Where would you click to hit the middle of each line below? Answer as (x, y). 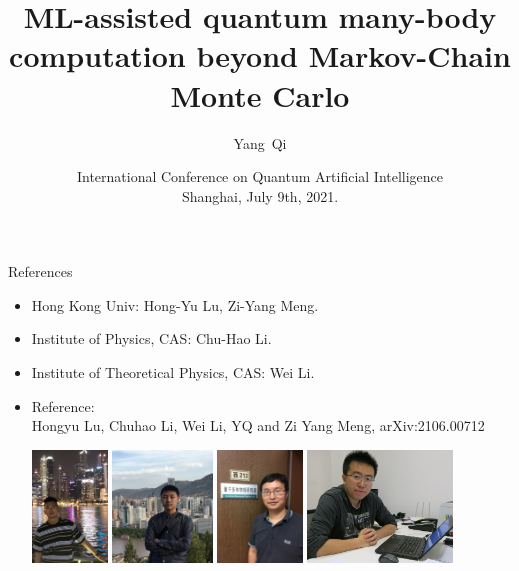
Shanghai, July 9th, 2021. (260, 195)
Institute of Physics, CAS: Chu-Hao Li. (151, 338)
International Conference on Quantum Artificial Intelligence (260, 176)
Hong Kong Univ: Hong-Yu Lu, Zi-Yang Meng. (175, 304)
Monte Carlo (260, 94)
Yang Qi (260, 142)
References (40, 271)
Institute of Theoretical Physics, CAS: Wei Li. (173, 372)
